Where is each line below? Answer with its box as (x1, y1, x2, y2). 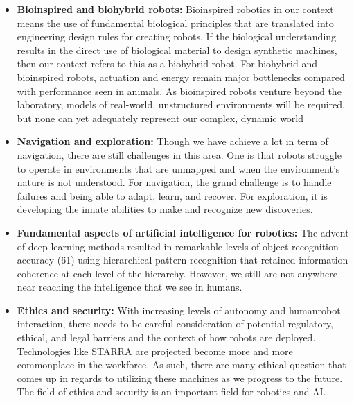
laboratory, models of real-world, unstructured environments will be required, (17, 97, 345, 112)
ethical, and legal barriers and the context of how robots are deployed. (17, 330, 316, 345)
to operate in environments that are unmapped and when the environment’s (17, 161, 340, 175)
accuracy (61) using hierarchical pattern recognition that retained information (17, 252, 348, 267)
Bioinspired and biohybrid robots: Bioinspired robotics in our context (17, 2, 334, 16)
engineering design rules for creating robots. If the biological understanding (17, 29, 337, 44)
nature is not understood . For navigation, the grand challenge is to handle (17, 175, 332, 189)
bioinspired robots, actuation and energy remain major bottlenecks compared (17, 69, 345, 84)
